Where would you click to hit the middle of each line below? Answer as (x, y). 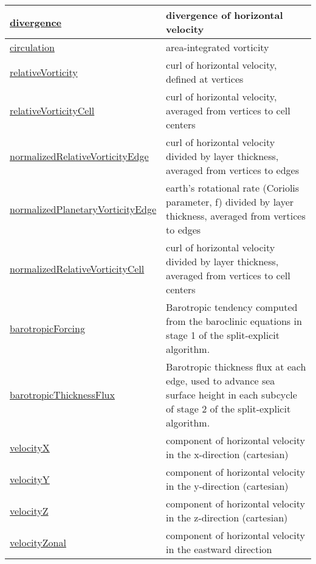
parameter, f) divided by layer (230, 202)
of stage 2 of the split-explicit (228, 409)
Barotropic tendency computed (232, 307)
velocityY (30, 479)
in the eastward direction (219, 549)
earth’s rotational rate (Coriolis (233, 188)
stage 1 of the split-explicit (223, 335)
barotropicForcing (47, 328)
